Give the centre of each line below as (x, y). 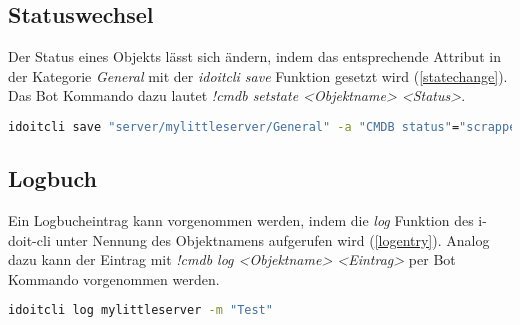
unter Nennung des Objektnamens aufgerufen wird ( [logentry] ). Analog (272, 239)
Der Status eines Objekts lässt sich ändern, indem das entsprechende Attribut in (254, 56)
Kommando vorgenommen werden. (114, 278)
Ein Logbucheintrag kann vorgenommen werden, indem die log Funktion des (241, 220)
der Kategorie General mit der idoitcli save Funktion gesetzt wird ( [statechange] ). (258, 75)
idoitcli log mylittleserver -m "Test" (140, 310)
